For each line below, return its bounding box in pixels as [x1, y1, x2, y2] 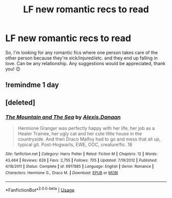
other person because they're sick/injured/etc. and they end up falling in [5, 55, 158, 61]
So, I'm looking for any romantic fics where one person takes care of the [5, 49, 158, 55]
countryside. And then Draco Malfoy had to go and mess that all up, [17, 136, 161, 142]
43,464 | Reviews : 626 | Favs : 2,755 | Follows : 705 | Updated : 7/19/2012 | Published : [5, 157, 158, 163]
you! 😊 [5, 66, 20, 72]
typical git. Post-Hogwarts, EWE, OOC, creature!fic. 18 [17, 142, 133, 148]
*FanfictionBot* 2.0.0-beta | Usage [5, 186, 75, 193]
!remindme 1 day [5, 81, 59, 89]
